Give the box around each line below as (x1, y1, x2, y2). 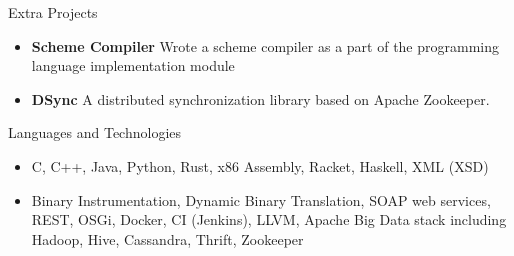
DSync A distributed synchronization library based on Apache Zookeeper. (31, 88, 490, 109)
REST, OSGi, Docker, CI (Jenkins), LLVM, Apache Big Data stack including (31, 209, 507, 230)
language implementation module (31, 55, 235, 76)
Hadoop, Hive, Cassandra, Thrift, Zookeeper (31, 228, 304, 249)
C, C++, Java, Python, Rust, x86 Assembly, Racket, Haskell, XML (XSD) (31, 155, 489, 176)
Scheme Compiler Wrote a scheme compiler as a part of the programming (31, 35, 500, 56)
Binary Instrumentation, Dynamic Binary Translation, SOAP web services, (31, 189, 491, 210)
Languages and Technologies (8, 122, 182, 143)
